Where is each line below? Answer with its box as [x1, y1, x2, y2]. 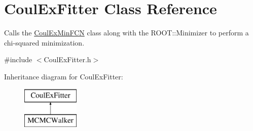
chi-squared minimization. [4, 37, 85, 48]
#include [4, 54, 32, 65]
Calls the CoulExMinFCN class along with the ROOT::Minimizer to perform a [4, 27, 249, 38]
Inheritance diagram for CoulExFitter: [4, 71, 123, 81]
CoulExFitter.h [44, 54, 91, 65]
